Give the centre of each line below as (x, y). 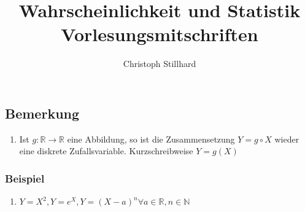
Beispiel (25, 178)
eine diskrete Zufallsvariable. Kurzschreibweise (106, 151)
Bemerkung (42, 113)
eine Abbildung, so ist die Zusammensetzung (151, 139)
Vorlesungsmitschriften (160, 34)
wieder (287, 139)
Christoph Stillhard (160, 64)
